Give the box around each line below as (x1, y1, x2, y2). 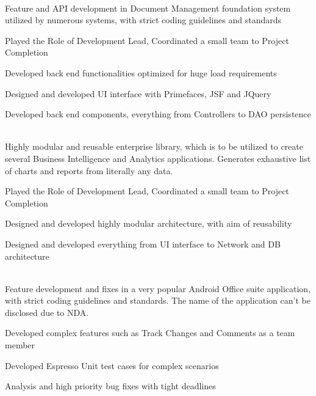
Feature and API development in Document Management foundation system (5, 1, 291, 14)
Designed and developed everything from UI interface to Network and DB (5, 237, 281, 250)
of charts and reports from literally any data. (5, 164, 173, 177)
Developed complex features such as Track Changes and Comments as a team (5, 326, 295, 339)
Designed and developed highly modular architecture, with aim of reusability (5, 217, 292, 230)
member (5, 339, 35, 351)
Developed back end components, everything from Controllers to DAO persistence (5, 108, 311, 120)
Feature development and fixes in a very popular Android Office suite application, (5, 282, 311, 295)
